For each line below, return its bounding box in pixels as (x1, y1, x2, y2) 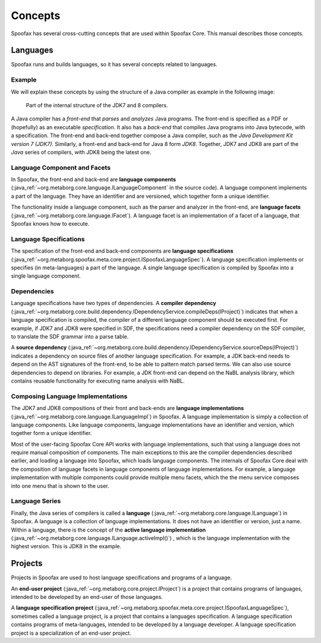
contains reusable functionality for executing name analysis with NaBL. (11, 377, 185, 384)
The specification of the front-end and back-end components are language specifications (11, 247, 234, 254)
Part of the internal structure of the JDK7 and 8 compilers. (26, 101, 168, 108)
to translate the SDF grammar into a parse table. (11, 333, 129, 340)
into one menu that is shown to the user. (11, 482, 109, 489)
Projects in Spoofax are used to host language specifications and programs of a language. (11, 574, 232, 581)
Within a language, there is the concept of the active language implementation (11, 526, 206, 533)
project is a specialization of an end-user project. (11, 629, 132, 636)
